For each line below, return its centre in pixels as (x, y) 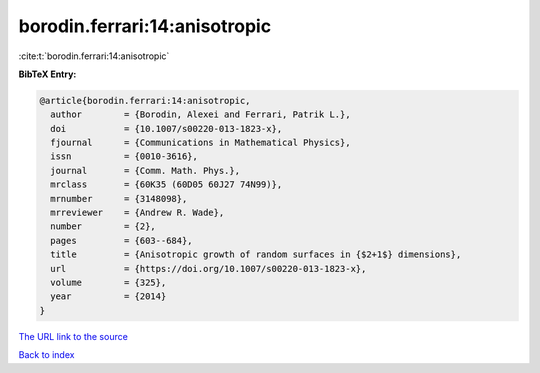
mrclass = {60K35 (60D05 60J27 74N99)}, (166, 184)
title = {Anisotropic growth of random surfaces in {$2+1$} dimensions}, (256, 254)
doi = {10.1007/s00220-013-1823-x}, (166, 128)
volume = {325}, (108, 282)
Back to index (46, 355)
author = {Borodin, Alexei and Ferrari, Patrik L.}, (200, 114)
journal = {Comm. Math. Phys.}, (145, 170)
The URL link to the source (73, 336)
